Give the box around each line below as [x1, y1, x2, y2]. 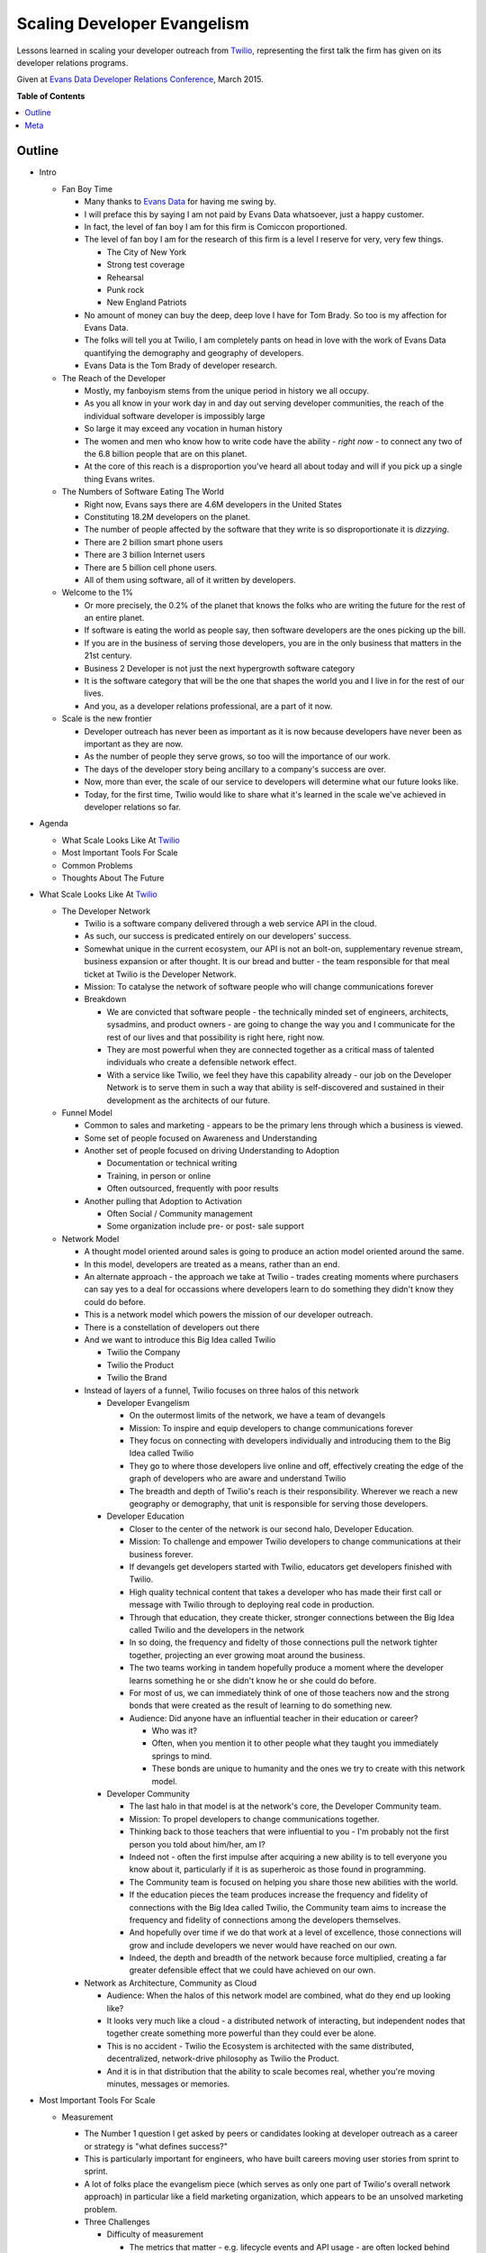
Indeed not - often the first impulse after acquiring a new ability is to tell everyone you [129, 1851, 447, 1862]
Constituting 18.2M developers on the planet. [84, 511, 251, 522]
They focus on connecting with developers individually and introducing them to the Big [129, 1436, 451, 1446]
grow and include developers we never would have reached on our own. [129, 1939, 398, 1950]
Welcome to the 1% [61, 587, 134, 598]
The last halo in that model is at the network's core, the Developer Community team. [129, 1801, 442, 1811]
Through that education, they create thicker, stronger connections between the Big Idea [129, 1611, 454, 1622]
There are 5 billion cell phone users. [84, 561, 218, 572]
